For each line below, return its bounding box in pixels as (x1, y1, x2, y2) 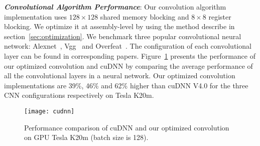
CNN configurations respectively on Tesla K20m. (4, 90, 154, 100)
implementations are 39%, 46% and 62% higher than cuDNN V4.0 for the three (4, 80, 248, 90)
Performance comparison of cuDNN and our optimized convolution (24, 122, 229, 132)
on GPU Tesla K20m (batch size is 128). (24, 132, 149, 142)
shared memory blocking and (100, 11, 189, 22)
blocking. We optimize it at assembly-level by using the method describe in (4, 21, 235, 32)
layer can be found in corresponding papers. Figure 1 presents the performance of (4, 50, 255, 61)
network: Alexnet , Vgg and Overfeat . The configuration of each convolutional (4, 41, 251, 51)
